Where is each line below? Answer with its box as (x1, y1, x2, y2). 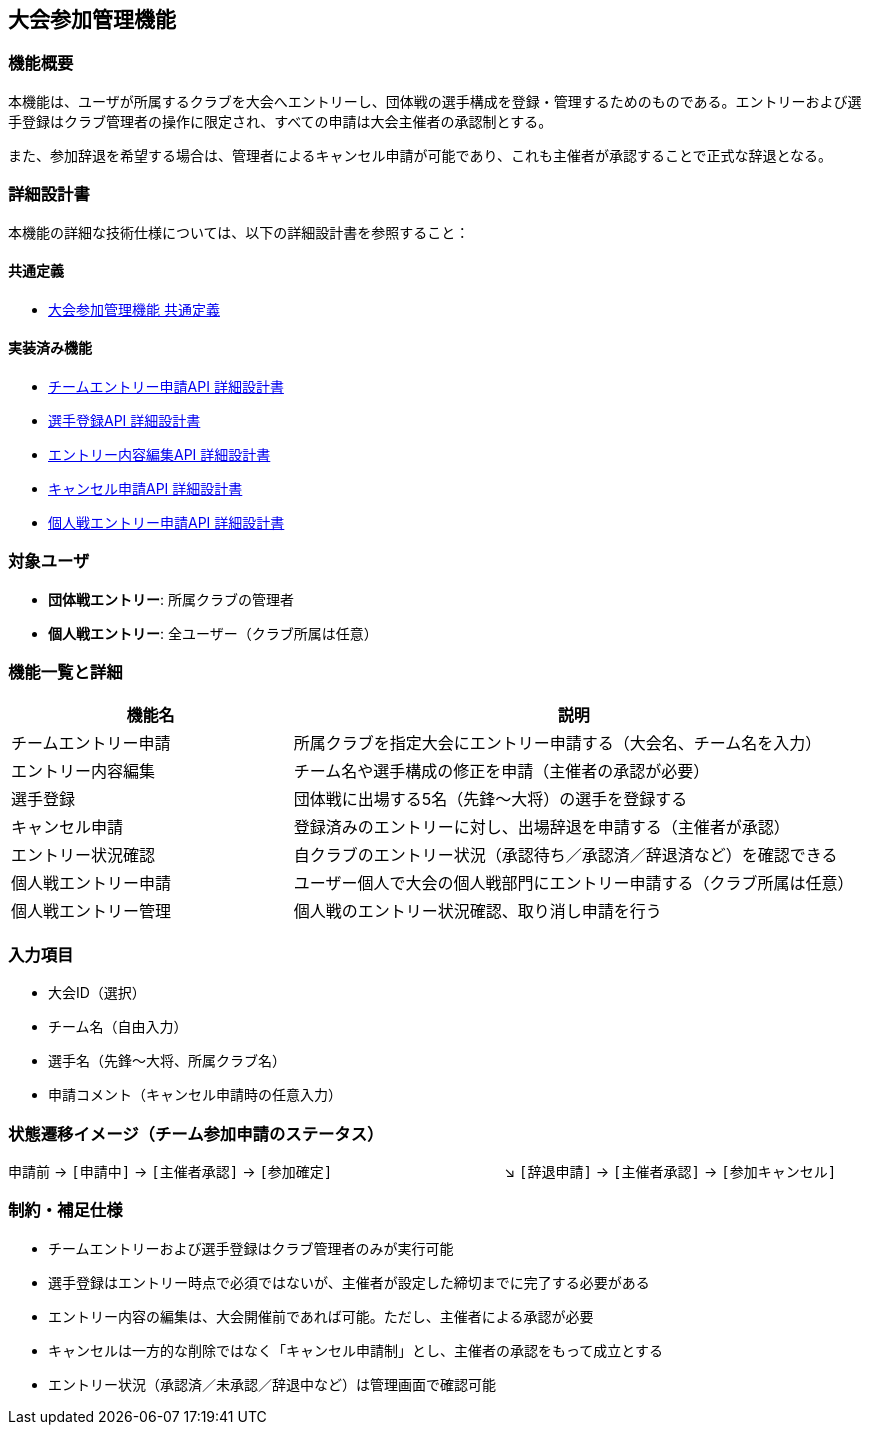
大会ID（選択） (48, 984, 146, 1002)
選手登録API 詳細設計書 (48, 411, 201, 429)
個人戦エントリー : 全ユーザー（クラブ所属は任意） (48, 624, 378, 642)
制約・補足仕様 (8, 1200, 123, 1221)
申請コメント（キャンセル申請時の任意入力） (48, 1086, 342, 1104)
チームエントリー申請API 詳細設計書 (48, 377, 284, 395)
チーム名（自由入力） (48, 1018, 188, 1036)
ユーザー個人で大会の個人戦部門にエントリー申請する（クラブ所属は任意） (293, 873, 854, 894)
